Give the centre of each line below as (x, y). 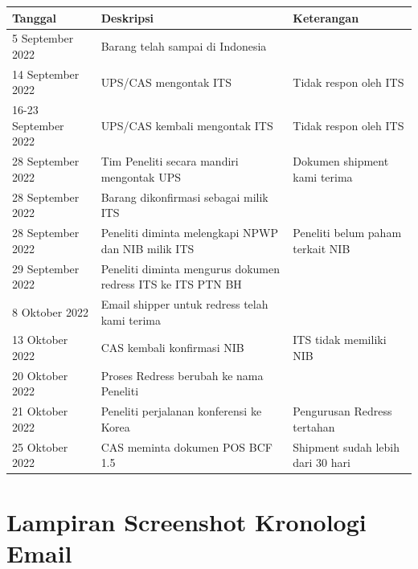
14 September (46, 74)
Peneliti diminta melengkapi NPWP (189, 233)
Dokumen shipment (341, 161)
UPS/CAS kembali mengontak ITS (187, 125)
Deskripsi (127, 17)
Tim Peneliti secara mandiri (170, 161)
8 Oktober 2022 (50, 311)
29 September (46, 268)
